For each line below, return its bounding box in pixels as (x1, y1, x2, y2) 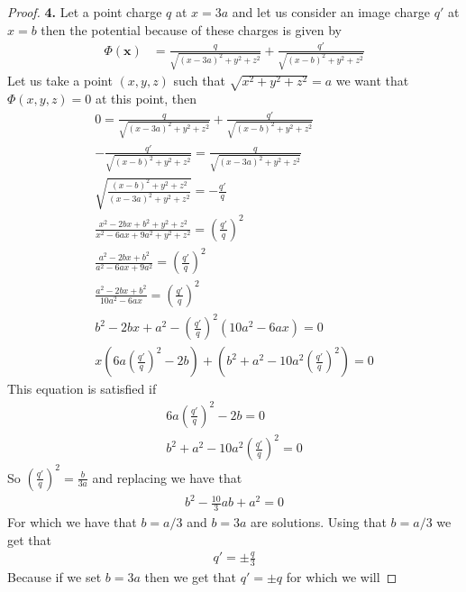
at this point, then (96, 88, 197, 107)
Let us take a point (7, 71, 113, 90)
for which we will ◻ (286, 568, 397, 587)
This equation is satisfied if (7, 379, 157, 398)
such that (173, 71, 225, 90)
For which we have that (7, 512, 137, 531)
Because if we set (7, 568, 102, 587)
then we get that (144, 568, 237, 587)
